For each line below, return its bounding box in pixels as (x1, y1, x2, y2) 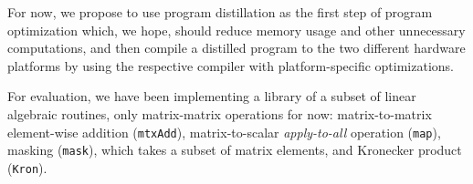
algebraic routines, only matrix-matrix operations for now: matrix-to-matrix (7, 104, 432, 123)
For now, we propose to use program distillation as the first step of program (7, 3, 433, 21)
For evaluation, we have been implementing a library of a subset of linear (7, 87, 416, 106)
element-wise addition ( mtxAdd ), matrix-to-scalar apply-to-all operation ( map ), (7, 122, 441, 141)
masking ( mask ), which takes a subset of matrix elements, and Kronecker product (7, 140, 462, 159)
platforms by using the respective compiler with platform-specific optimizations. (7, 56, 454, 75)
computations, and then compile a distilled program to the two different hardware (7, 38, 466, 57)
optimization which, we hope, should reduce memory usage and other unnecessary (7, 20, 466, 39)
